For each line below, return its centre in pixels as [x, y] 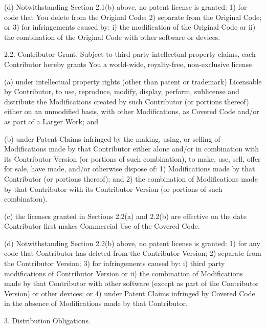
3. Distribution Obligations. [47, 321]
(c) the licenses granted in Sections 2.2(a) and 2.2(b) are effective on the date [125, 216]
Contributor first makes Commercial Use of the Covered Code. [102, 226]
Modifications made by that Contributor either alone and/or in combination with [132, 149]
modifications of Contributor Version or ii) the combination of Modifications [124, 273]
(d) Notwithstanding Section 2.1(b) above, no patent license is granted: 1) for [126, 7]
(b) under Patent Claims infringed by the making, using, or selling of [112, 138]
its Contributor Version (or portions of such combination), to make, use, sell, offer [132, 158]
